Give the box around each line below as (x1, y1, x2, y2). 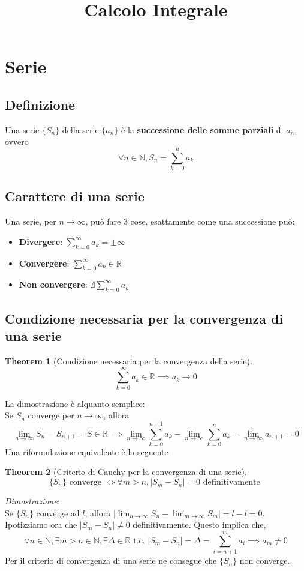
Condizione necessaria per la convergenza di (5, 309, 284, 327)
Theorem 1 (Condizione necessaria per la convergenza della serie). (5, 354, 252, 367)
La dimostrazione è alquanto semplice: (5, 397, 145, 409)
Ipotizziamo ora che (5, 518, 77, 531)
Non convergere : (19, 278, 88, 291)
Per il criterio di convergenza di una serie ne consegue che (5, 554, 217, 566)
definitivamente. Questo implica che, (133, 518, 266, 531)
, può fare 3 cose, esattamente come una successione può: (85, 215, 295, 228)
